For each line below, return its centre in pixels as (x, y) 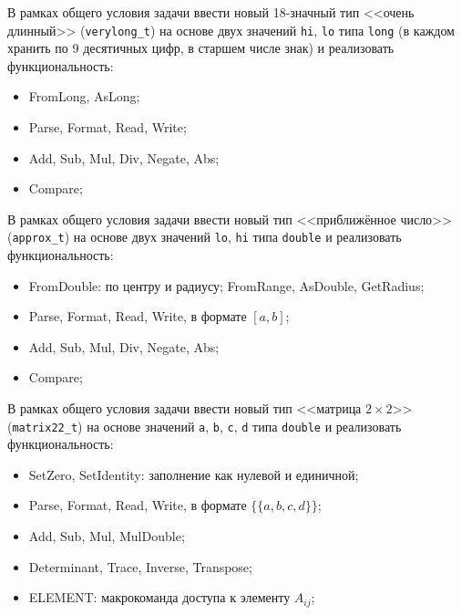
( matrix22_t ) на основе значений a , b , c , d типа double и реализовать (205, 426)
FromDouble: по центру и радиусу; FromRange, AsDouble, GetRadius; (226, 285)
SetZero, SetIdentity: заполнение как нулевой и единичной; (194, 474)
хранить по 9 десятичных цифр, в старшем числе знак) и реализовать (201, 48)
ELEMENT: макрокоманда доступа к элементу (159, 597)
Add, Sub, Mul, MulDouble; (107, 536)
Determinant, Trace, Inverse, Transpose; (140, 566)
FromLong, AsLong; (84, 96)
